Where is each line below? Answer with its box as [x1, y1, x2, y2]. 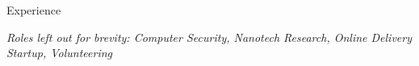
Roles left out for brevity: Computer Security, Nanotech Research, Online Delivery [6, 28, 412, 45]
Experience [6, 2, 61, 18]
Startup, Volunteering [6, 44, 112, 61]
